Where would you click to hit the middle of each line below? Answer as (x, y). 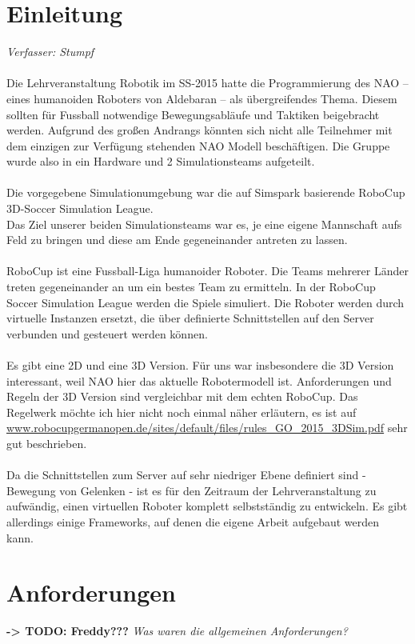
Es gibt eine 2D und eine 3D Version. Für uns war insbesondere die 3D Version (200, 365)
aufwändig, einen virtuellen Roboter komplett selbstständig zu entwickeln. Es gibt (207, 506)
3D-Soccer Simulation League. (80, 208)
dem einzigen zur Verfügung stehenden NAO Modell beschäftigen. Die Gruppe (198, 145)
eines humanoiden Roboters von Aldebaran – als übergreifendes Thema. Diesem (202, 98)
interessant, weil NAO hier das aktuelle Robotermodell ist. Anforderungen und (199, 380)
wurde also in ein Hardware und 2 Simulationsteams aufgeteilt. (161, 161)
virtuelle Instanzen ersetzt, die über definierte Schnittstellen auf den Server (190, 318)
